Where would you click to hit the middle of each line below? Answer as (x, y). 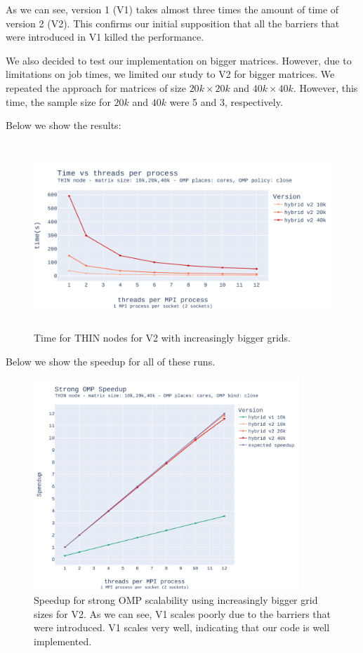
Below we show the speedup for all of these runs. (111, 361)
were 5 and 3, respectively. (226, 101)
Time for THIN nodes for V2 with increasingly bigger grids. (162, 337)
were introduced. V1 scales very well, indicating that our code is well (182, 627)
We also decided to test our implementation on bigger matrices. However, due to (179, 60)
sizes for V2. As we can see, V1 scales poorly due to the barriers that (182, 613)
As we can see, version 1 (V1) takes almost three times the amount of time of (172, 9)
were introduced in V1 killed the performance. (105, 37)
